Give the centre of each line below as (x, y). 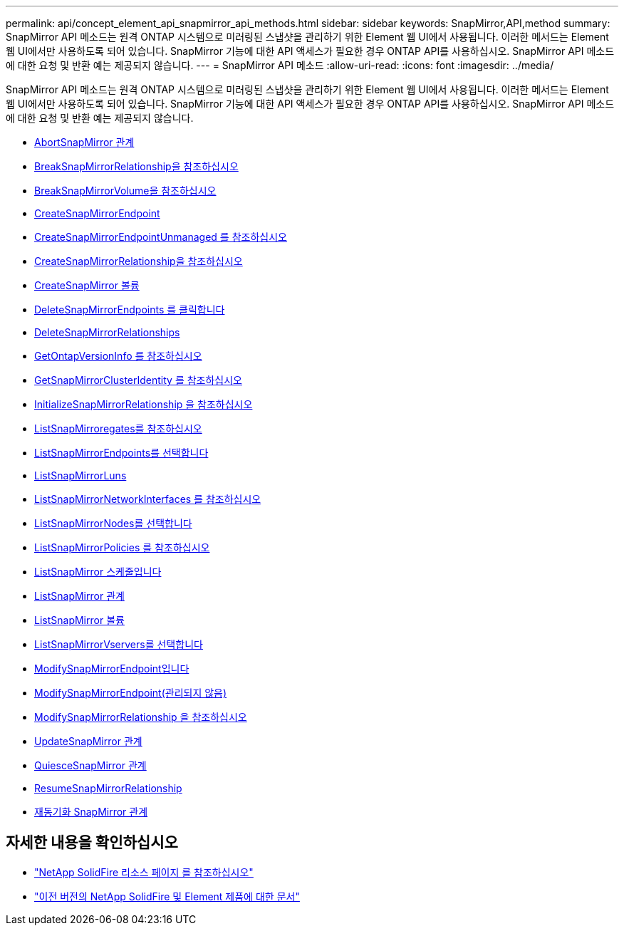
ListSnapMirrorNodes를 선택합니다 (113, 523)
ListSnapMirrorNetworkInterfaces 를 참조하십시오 (148, 499)
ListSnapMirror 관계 (79, 596)
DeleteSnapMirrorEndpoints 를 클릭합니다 (130, 310)
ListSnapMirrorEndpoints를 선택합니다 (121, 453)
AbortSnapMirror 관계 (84, 142)
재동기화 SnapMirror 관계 (91, 812)
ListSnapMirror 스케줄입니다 (98, 572)
